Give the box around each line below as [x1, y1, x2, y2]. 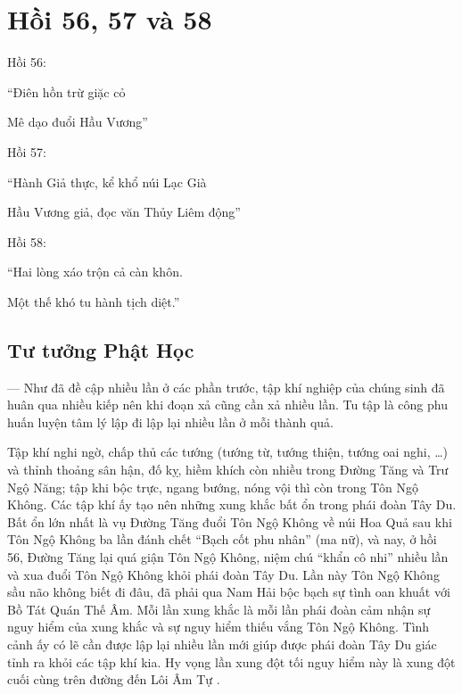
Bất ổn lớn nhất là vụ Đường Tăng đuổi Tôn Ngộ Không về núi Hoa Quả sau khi [7, 512, 452, 531]
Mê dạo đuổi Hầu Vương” [7, 112, 148, 131]
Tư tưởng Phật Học [7, 335, 194, 363]
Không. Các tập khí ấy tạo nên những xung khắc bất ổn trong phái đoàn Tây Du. [7, 495, 457, 514]
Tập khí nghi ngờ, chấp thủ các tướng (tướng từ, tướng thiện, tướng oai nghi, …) [7, 442, 449, 461]
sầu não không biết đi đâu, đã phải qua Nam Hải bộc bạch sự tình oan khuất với [7, 582, 450, 601]
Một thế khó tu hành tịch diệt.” [7, 292, 180, 310]
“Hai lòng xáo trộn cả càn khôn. [7, 262, 183, 281]
